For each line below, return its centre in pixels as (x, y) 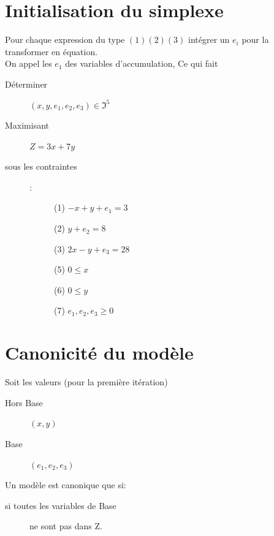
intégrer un (209, 40)
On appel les (29, 63)
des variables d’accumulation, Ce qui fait (142, 63)
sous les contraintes (41, 166)
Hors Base (24, 402)
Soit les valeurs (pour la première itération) (86, 382)
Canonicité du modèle (99, 353)
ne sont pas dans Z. (66, 526)
